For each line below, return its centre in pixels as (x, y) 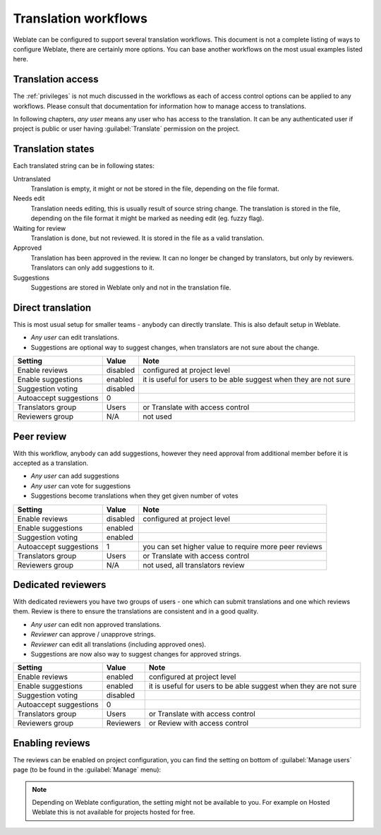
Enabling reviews (52, 743)
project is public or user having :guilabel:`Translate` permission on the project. (126, 129)
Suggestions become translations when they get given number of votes (135, 496)
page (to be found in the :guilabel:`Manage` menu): (87, 770)
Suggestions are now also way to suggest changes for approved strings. (136, 654)
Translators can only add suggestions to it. (92, 268)
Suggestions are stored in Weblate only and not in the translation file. (131, 287)
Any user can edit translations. (75, 337)
